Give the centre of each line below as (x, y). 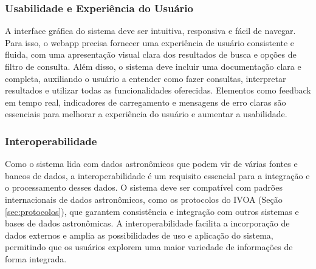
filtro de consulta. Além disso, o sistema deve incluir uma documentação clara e (153, 66)
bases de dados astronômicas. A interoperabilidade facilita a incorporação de (147, 223)
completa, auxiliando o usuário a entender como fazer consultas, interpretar (146, 78)
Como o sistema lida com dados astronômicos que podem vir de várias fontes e (151, 164)
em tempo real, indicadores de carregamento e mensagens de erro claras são (146, 102)
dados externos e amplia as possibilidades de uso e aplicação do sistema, (139, 235)
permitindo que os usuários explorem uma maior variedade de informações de (149, 247)
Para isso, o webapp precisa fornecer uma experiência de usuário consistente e (150, 42)
